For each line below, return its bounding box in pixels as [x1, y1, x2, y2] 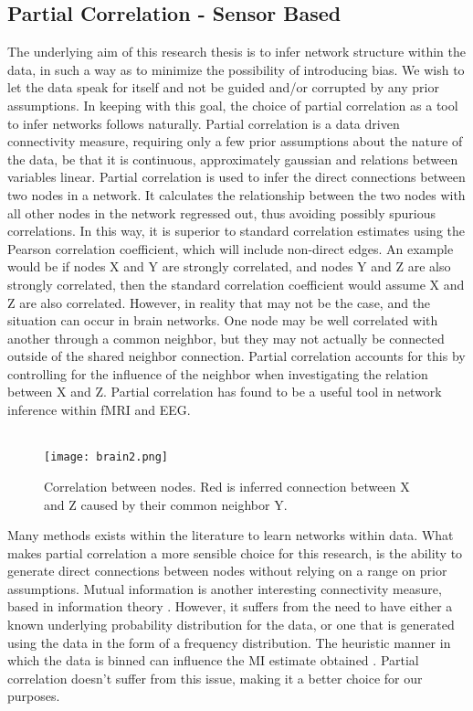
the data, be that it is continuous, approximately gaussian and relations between [7, 149, 458, 168]
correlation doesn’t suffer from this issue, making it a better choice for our [7, 668, 423, 687]
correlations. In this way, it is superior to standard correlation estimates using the [7, 221, 466, 240]
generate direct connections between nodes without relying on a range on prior [7, 561, 447, 580]
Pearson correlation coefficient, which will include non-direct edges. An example [7, 239, 454, 258]
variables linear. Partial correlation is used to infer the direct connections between [7, 167, 466, 186]
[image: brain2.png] [44, 451, 169, 464]
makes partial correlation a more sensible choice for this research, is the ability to [7, 543, 463, 562]
